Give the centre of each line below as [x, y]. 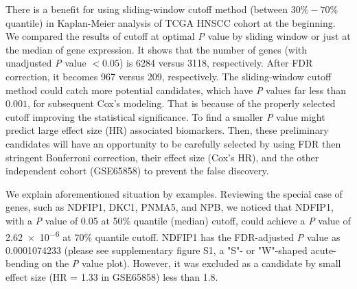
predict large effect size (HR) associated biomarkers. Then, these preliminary [167, 130]
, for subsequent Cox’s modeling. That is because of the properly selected [181, 103]
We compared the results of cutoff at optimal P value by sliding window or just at [178, 36]
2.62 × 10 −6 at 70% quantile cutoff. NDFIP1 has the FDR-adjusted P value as [173, 235]
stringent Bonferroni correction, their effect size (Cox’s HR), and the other [162, 157]
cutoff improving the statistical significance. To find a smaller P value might [165, 116]
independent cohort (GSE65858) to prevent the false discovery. [137, 171]
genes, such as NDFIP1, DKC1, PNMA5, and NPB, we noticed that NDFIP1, [170, 207]
